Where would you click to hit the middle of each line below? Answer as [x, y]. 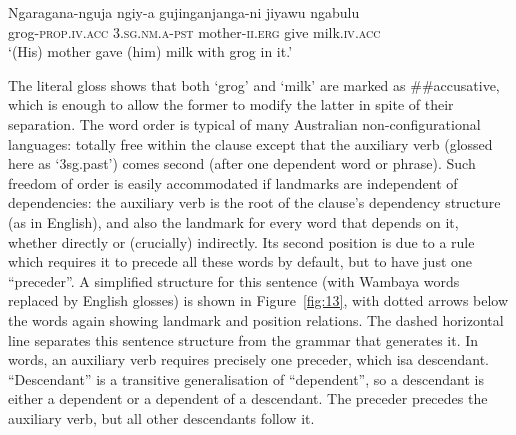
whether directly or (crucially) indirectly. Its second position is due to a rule [241, 241]
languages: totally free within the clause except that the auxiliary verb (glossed [250, 143]
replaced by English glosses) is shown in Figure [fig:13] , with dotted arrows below [258, 300]
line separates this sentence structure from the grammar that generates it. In [243, 339]
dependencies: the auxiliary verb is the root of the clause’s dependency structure [254, 202]
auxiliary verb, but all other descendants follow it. [161, 417]
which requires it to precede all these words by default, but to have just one [240, 261]
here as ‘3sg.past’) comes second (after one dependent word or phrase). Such [242, 163]
